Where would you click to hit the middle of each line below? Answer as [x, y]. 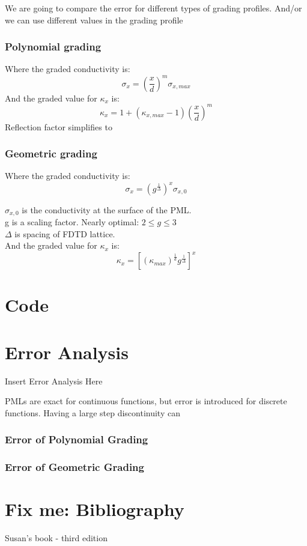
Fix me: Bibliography [95, 509]
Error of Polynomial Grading [77, 439]
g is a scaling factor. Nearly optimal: [72, 221]
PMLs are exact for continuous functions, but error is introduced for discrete [146, 401]
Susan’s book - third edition [56, 538]
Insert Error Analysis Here [54, 381]
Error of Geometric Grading [74, 467]
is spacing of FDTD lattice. [65, 233]
